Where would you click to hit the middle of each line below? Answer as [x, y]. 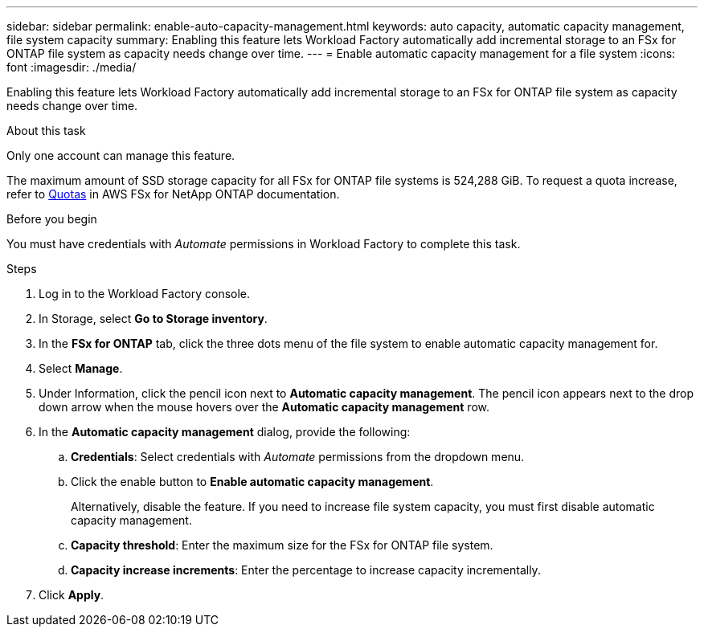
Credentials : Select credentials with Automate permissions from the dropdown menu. [298, 457]
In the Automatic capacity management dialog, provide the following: [225, 432]
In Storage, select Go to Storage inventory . [153, 319]
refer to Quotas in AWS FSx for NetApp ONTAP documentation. [173, 194]
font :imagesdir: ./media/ [72, 67]
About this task [46, 131]
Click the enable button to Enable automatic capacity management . [252, 482]
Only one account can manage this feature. [121, 155]
